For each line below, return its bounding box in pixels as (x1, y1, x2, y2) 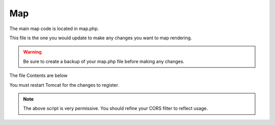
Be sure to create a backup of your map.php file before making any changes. (23, 58, 184, 64)
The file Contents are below (9, 72, 68, 79)
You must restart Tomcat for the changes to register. (9, 82, 119, 88)
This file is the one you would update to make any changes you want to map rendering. (9, 35, 192, 41)
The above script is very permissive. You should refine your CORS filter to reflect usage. (23, 105, 208, 112)
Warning (23, 49, 42, 55)
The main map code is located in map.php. (9, 26, 99, 32)
